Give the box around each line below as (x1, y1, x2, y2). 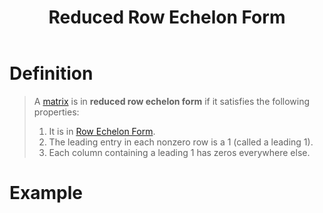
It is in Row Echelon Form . (48, 125, 156, 137)
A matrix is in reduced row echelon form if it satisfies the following (33, 95, 311, 107)
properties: (33, 106, 80, 118)
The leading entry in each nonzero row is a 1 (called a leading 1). (48, 136, 314, 148)
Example (9, 182, 83, 205)
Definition (9, 62, 94, 85)
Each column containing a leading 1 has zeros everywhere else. (48, 146, 311, 158)
